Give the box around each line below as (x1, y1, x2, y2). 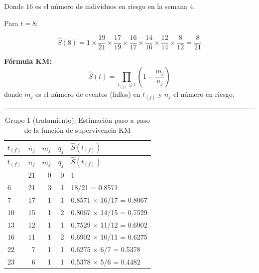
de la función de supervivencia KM (24, 124, 130, 135)
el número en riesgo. (173, 88, 235, 99)
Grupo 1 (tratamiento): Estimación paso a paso (5, 115, 150, 125)
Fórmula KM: (4, 56, 52, 66)
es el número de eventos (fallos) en (35, 88, 140, 99)
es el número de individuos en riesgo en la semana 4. (35, 1, 195, 11)
